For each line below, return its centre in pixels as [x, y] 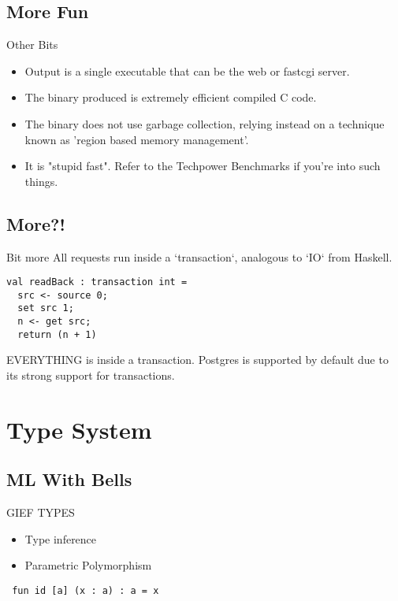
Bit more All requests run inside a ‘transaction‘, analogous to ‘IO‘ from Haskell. [199, 256]
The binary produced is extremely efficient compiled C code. [171, 97]
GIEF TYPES [41, 512]
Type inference [61, 538]
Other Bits [32, 45]
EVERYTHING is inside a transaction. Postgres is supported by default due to [197, 360]
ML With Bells [69, 479]
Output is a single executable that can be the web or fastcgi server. [187, 70]
